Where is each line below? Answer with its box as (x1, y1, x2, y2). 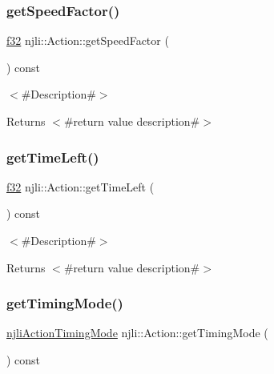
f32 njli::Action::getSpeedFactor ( (6, 32, 169, 49)
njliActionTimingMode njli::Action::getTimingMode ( (6, 324, 268, 341)
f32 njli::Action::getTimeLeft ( (6, 178, 155, 195)
